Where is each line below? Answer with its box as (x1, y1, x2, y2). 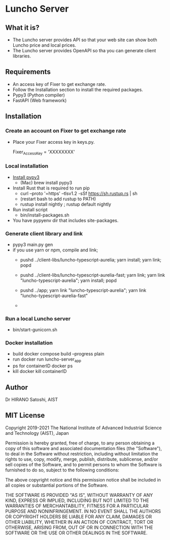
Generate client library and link (5, 230, 83, 237)
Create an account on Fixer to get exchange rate (5, 128, 126, 135)
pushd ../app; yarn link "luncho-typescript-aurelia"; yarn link (20, 287, 147, 293)
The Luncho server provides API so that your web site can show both (12, 37, 157, 43)
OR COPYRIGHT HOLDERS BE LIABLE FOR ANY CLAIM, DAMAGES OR (5, 514, 152, 520)
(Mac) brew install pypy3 (20, 179, 73, 185)
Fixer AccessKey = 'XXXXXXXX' (12, 148, 75, 156)
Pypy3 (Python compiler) (12, 92, 65, 98)
